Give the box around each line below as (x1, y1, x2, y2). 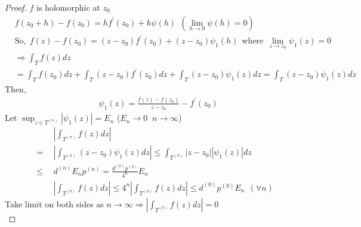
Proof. (5, 1, 27, 13)
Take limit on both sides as (5, 197, 104, 210)
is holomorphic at (36, 1, 100, 13)
